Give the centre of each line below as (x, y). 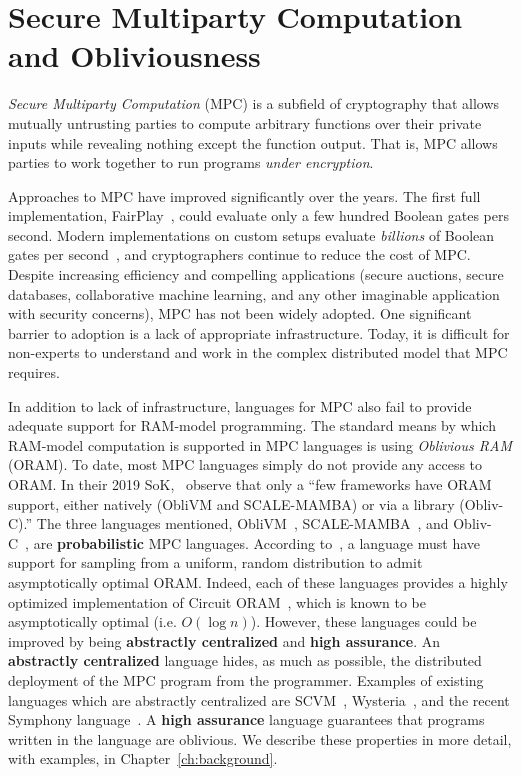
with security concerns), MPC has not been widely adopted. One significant (240, 313)
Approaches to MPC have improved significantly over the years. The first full (244, 195)
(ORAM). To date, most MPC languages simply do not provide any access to (245, 464)
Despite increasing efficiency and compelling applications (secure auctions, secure (256, 274)
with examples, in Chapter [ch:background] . (143, 758)
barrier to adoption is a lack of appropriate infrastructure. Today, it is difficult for (259, 332)
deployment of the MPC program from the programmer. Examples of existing (246, 679)
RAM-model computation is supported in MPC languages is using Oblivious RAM (260, 444)
